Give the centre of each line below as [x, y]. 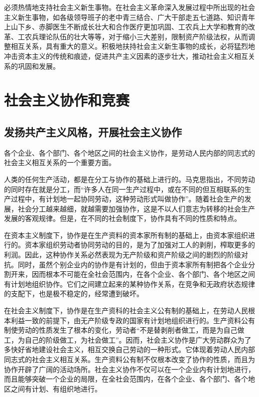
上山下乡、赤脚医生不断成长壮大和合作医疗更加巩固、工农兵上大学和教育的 [126, 27]
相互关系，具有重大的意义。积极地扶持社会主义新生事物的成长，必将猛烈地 [133, 46]
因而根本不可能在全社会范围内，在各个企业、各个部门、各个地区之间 [143, 274]
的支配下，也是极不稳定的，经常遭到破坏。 [74, 294]
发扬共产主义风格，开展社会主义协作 [93, 131]
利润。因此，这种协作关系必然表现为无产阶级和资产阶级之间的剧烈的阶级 [123, 255]
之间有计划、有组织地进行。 [56, 388]
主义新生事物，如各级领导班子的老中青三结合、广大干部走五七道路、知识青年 [129, 17]
